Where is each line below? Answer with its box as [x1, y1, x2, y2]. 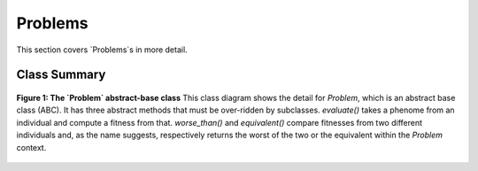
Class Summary [16, 67, 106, 82]
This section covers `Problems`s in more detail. [16, 44, 188, 55]
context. [16, 142, 47, 152]
